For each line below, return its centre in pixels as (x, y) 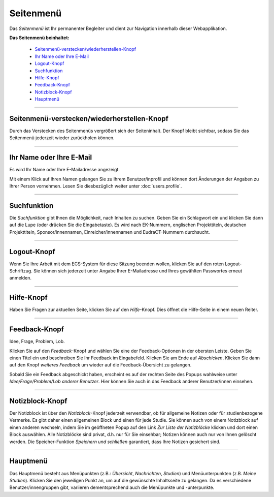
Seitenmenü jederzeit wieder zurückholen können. (62, 138)
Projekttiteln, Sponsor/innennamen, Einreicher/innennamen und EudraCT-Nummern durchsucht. (110, 232)
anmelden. (20, 278)
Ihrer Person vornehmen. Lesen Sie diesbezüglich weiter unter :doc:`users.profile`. (96, 186)
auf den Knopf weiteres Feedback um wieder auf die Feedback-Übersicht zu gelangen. (100, 365)
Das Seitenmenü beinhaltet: (39, 38)
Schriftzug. (21, 271)
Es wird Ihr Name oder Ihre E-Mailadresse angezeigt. (65, 170)
